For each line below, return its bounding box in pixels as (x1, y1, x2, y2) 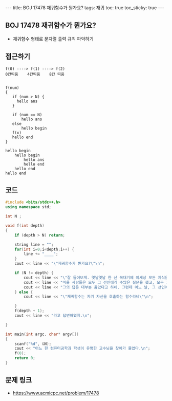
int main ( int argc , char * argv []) (5, 332, 79, 337)
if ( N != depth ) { (14, 270, 54, 276)
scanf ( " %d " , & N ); (14, 341, 52, 347)
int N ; (5, 214, 22, 219)
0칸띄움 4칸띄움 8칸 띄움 (5, 71, 65, 77)
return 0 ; (14, 356, 36, 361)
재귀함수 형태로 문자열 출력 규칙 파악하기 (12, 35, 94, 42)
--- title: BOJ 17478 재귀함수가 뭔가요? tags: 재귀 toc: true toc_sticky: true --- (5, 5, 165, 11)
